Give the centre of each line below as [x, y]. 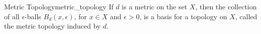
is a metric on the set [155, 6]
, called [246, 16]
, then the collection [226, 6]
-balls [33, 16]
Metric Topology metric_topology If [59, 6]
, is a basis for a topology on [183, 16]
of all [12, 16]
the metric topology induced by [53, 26]
